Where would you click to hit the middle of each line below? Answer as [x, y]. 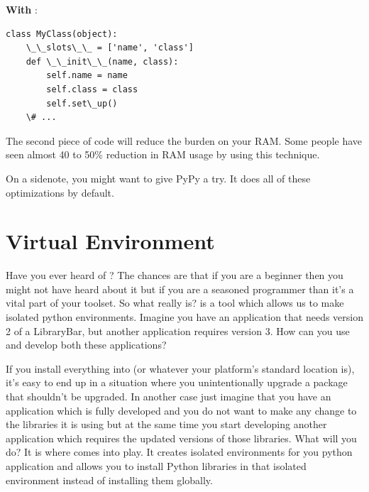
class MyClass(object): [62, 34]
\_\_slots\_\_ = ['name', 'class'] [110, 48]
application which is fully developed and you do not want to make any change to [181, 410]
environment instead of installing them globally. [109, 480]
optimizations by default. [60, 192]
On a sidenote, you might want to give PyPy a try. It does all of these [158, 178]
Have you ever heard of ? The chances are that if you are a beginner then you [175, 275]
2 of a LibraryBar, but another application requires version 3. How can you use [178, 330]
